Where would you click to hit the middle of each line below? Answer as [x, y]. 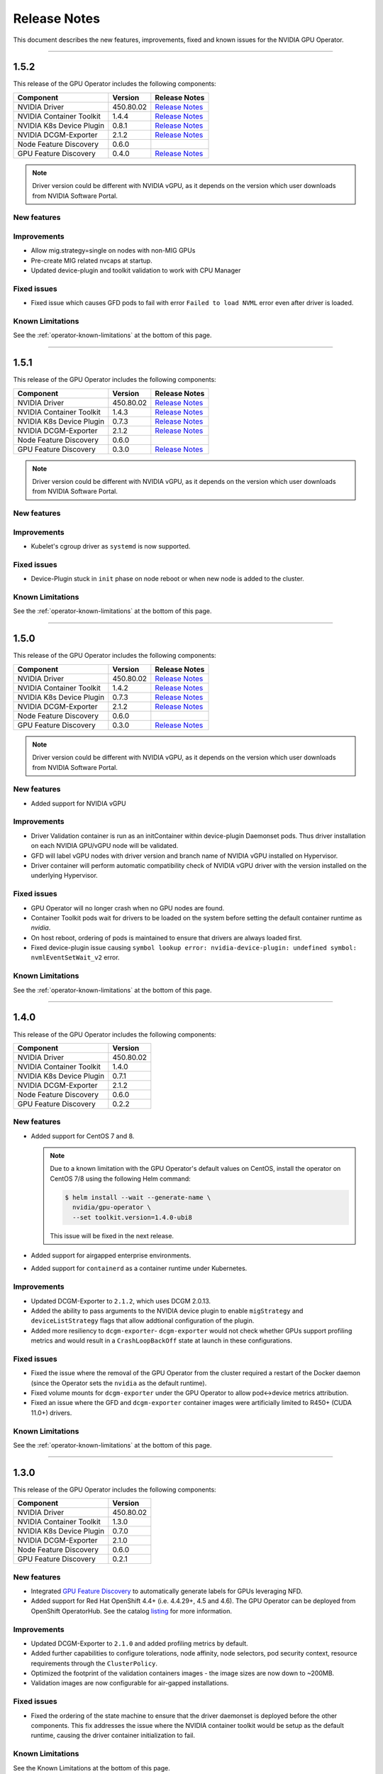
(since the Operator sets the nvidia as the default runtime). [119, 1383]
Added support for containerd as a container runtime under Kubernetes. [139, 1268]
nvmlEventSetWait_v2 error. [75, 957]
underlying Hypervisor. [65, 876]
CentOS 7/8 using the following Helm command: [120, 1179]
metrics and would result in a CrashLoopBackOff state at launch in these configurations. [161, 1340]
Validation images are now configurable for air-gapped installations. [130, 1683]
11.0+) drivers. [51, 1413]
